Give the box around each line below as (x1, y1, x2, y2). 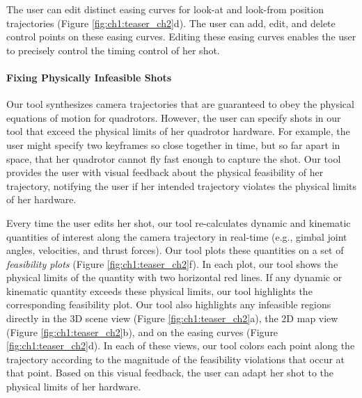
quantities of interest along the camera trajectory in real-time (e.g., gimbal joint (6, 229, 347, 244)
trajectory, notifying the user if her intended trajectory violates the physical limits (6, 178, 357, 193)
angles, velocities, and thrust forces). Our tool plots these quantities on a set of (6, 243, 344, 257)
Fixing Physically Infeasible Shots (6, 70, 172, 84)
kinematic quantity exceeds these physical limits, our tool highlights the (6, 283, 313, 298)
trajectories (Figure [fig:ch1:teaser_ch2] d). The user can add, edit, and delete (6, 15, 336, 30)
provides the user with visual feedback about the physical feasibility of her (6, 165, 324, 180)
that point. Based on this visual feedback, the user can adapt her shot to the (6, 365, 334, 380)
